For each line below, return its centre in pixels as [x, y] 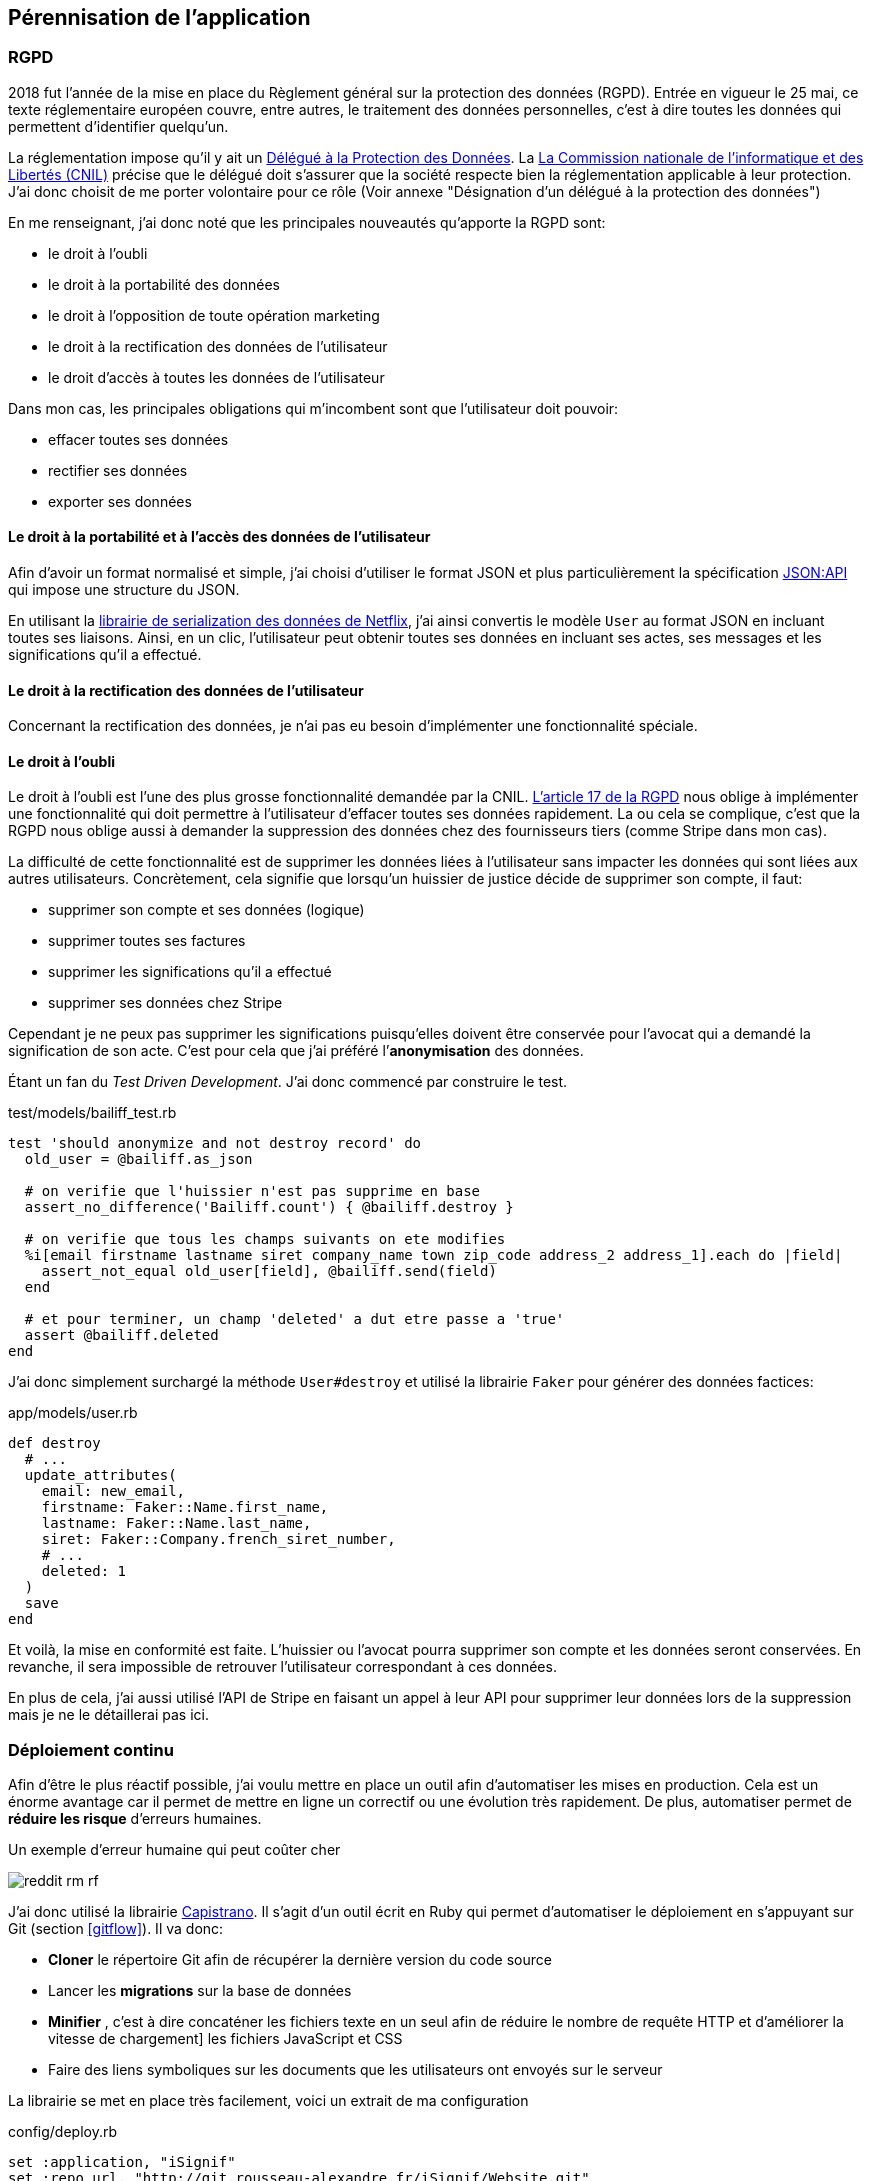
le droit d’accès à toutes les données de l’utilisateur [216, 377]
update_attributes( [100, 1475]
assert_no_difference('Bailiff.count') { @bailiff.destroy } [269, 1207]
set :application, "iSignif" [122, 2162]
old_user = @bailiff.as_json [138, 1159]
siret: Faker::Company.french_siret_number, [218, 1539]
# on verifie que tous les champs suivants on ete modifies [265, 1239]
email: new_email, [113, 1491]
